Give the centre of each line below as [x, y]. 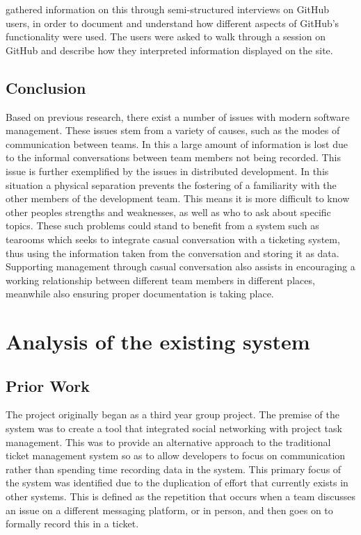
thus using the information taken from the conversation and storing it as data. [173, 253]
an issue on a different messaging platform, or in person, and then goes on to [169, 510]
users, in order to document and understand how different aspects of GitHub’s [173, 23]
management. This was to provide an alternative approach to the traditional [168, 442]
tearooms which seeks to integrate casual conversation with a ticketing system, [173, 239]
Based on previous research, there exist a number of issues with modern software [178, 116]
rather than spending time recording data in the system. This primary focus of [174, 469]
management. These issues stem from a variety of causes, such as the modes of [173, 130]
